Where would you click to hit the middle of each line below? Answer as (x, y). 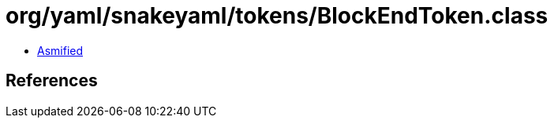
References (52, 81)
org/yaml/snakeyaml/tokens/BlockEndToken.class (277, 16)
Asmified (60, 50)
